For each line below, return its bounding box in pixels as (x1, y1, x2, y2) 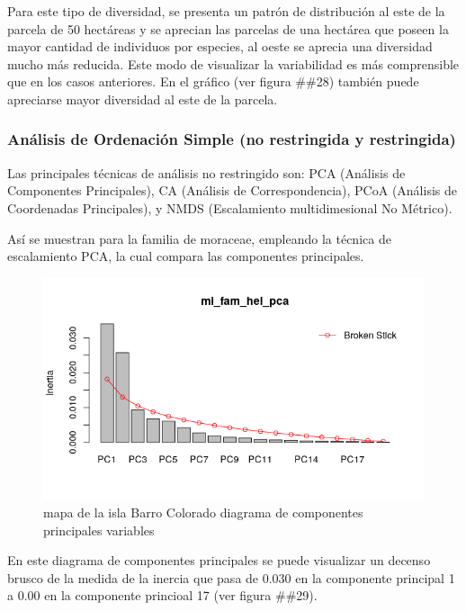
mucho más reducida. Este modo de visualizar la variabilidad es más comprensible (7, 54, 460, 73)
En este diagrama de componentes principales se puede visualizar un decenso (7, 551, 431, 570)
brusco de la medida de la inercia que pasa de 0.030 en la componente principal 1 (7, 568, 455, 587)
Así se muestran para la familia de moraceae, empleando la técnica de (7, 229, 391, 247)
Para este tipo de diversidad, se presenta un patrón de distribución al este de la (7, 2, 445, 20)
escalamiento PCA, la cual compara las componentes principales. (7, 247, 364, 265)
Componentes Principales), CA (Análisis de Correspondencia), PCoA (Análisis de (7, 181, 457, 200)
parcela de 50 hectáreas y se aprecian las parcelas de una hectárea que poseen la (7, 19, 449, 38)
